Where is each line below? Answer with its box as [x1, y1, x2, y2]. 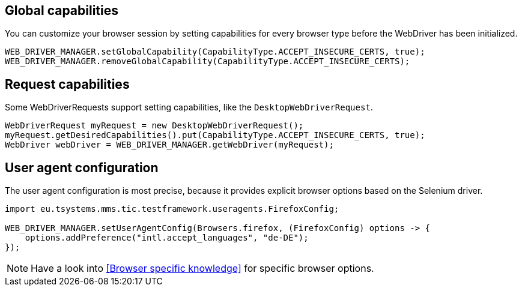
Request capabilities [5, 76, 130, 92]
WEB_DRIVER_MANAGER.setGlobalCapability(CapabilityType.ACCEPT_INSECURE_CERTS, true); [5, 47, 425, 57]
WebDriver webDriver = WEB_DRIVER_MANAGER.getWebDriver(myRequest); [5, 140, 334, 150]
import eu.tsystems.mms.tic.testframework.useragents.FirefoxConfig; [5, 204, 339, 214]
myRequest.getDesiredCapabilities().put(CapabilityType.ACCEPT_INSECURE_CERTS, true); [5, 130, 425, 140]
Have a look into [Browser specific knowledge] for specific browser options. [31, 262, 374, 275]
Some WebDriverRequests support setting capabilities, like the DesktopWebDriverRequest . [5, 102, 373, 113]
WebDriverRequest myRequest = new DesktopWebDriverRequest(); [5, 121, 304, 131]
